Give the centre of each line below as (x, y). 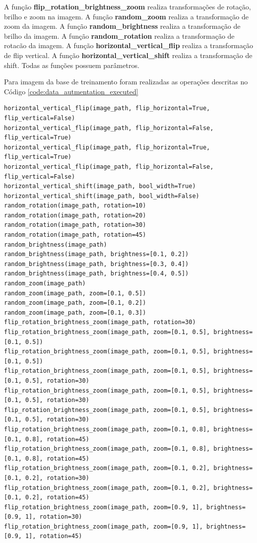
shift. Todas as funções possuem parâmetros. (72, 65)
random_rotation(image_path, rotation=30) (75, 225)
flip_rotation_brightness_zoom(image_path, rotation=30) (100, 322)
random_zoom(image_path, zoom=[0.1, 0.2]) (75, 303)
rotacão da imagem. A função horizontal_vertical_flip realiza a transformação (128, 45)
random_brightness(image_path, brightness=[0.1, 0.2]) (96, 254)
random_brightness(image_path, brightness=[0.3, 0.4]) (96, 264)
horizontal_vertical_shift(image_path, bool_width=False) (102, 196)
